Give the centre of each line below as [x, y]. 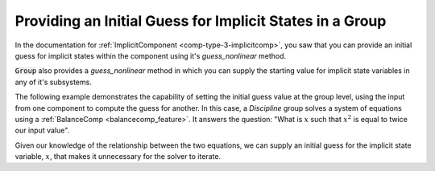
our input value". [42, 130]
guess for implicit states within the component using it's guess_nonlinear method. [151, 55]
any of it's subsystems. [53, 82]
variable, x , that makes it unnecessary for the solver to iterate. [118, 157]
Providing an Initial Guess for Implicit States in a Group [201, 21]
